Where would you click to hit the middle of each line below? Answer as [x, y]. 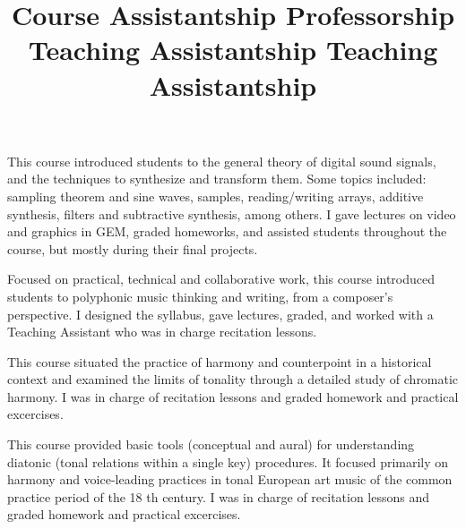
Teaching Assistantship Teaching [233, 50]
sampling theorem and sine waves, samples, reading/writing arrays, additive [216, 196]
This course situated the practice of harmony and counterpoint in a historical [220, 361]
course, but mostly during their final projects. [133, 248]
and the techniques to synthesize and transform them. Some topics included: [217, 179]
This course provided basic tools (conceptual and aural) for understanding [211, 444]
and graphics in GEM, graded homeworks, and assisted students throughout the [227, 231]
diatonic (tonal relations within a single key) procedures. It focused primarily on [228, 461]
